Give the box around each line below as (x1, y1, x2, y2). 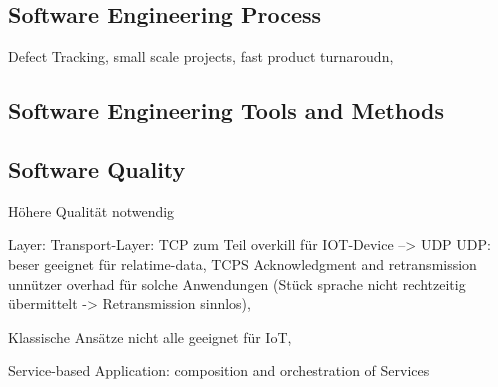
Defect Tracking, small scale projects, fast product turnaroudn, (8, 46, 394, 67)
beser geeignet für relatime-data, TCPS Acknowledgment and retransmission (8, 253, 477, 274)
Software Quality (8, 153, 186, 184)
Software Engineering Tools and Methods (8, 95, 444, 126)
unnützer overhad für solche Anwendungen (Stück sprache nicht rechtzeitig (8, 273, 466, 294)
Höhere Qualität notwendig (8, 200, 175, 221)
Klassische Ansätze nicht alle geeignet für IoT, (8, 326, 292, 347)
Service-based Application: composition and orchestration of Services (8, 360, 430, 381)
